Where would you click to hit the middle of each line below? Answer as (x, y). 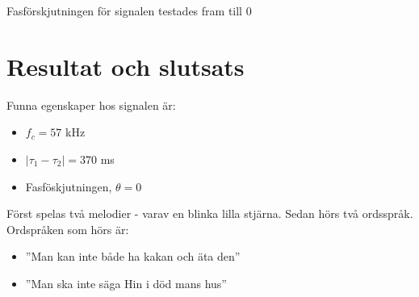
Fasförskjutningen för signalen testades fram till (125, 10)
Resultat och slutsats (126, 66)
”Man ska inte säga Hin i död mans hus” (126, 283)
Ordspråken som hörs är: (68, 229)
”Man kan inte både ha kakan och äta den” (133, 256)
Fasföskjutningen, (69, 186)
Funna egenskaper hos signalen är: (91, 105)
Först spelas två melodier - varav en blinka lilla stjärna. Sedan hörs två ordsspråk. (210, 213)
